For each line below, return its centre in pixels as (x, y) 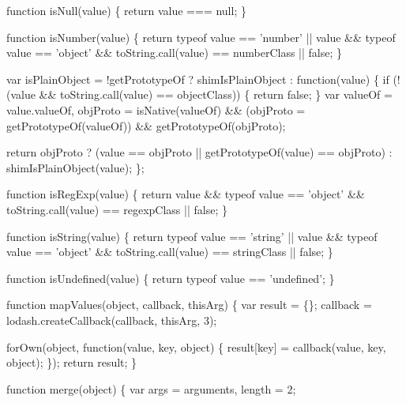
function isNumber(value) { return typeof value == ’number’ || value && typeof (201, 37)
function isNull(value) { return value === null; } (126, 10)
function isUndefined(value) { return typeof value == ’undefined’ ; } (171, 278)
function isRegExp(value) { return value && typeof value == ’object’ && (186, 194)
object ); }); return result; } (72, 362)
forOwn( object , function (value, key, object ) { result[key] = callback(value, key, (196, 347)
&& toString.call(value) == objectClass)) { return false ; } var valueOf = (216, 94)
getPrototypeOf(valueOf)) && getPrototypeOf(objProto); (146, 125)
